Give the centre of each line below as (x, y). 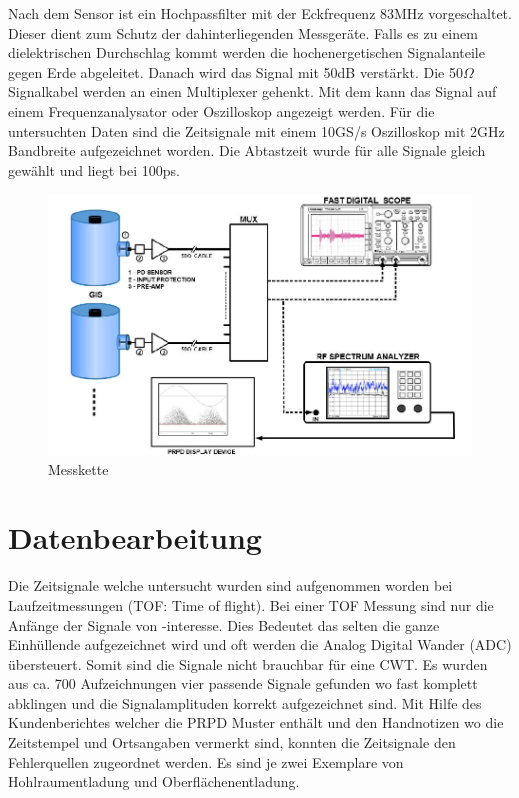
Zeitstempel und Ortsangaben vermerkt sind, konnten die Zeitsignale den (232, 742)
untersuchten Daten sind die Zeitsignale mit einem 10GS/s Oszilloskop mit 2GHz (256, 130)
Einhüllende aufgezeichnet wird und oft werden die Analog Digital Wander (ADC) (260, 644)
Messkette (78, 468)
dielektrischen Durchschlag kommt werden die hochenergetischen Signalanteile (246, 52)
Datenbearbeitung (135, 537)
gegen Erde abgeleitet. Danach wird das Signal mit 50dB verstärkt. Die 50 (235, 71)
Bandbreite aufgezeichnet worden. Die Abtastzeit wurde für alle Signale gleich (247, 150)
